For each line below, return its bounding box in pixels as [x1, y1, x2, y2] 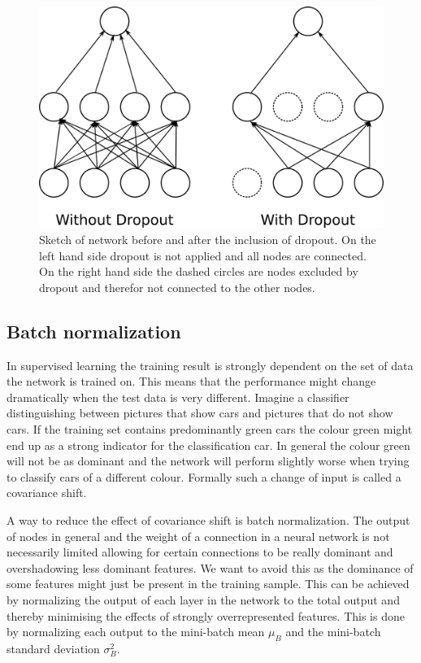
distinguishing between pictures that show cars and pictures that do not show [7, 404, 393, 421]
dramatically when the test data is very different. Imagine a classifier [7, 388, 349, 405]
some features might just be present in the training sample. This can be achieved [7, 575, 410, 592]
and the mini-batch [285, 623, 381, 640]
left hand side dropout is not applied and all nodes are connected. [39, 246, 367, 264]
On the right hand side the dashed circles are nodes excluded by [39, 263, 358, 280]
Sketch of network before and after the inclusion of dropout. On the [39, 231, 376, 248]
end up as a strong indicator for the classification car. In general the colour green [7, 436, 410, 453]
